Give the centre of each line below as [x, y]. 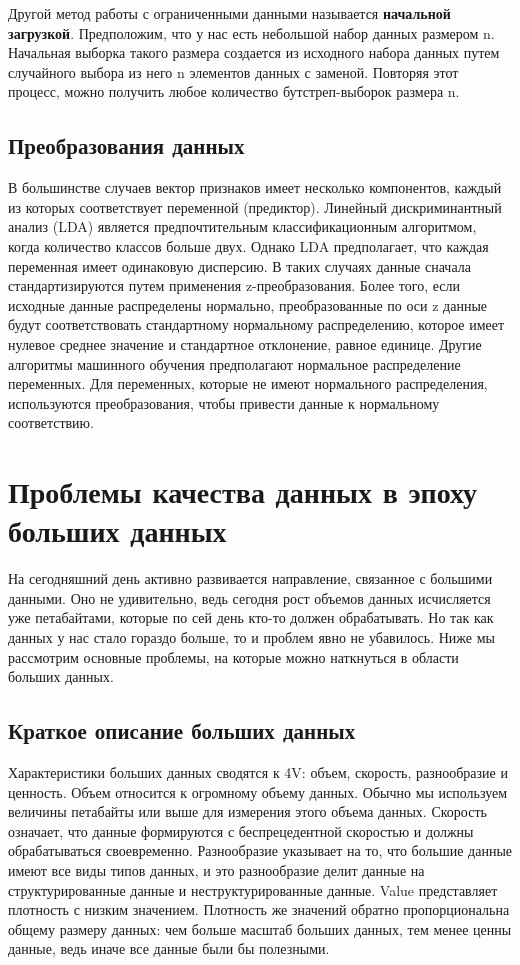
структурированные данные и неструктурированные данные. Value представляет [253, 889]
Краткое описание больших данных [182, 730]
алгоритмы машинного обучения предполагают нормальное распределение [234, 363]
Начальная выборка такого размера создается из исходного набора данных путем [254, 52]
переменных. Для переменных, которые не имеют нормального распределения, [248, 383]
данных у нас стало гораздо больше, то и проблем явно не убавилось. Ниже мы [251, 636]
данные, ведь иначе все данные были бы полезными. [169, 948]
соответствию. [51, 422]
